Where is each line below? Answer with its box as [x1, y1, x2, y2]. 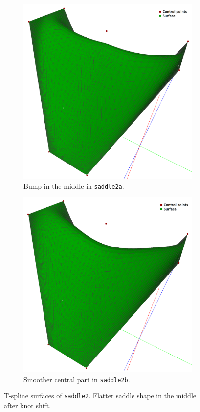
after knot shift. [4, 400, 51, 411]
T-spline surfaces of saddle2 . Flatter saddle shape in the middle [4, 390, 197, 401]
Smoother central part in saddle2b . [23, 374, 130, 384]
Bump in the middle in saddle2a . [23, 180, 124, 191]
